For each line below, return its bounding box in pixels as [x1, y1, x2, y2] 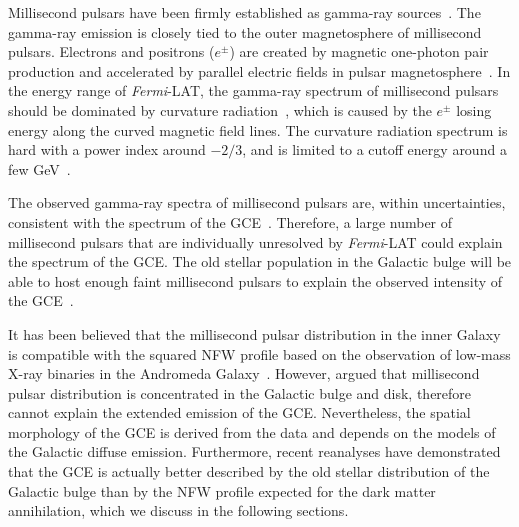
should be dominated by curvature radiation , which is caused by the [8, 99, 432, 120]
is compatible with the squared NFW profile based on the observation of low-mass [8, 343, 511, 364]
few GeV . [8, 158, 71, 179]
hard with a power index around [8, 139, 206, 160]
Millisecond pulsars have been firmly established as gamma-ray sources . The [8, 2, 481, 22]
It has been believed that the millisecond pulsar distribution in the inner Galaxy [8, 323, 501, 344]
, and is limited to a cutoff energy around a [242, 139, 507, 160]
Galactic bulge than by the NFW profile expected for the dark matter [8, 480, 436, 501]
